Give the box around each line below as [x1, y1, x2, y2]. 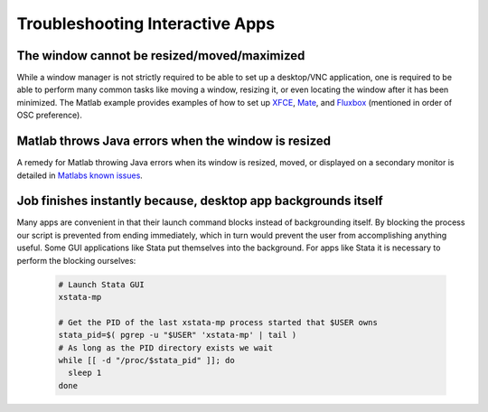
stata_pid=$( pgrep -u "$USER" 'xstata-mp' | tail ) [58, 330, 297, 341]
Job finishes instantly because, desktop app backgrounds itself [16, 193, 383, 209]
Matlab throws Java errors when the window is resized [16, 134, 332, 149]
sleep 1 [68, 368, 102, 379]
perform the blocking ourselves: [16, 255, 136, 266]
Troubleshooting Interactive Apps [16, 14, 276, 33]
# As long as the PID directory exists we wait [58, 342, 273, 352]
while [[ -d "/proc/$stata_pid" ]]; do [58, 355, 235, 365]
